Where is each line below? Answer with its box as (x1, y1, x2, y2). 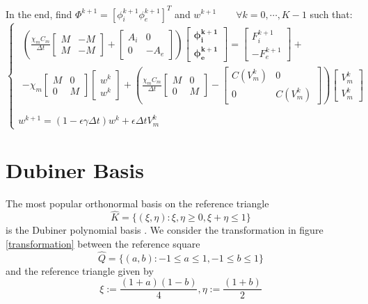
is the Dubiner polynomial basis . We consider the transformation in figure (6, 223, 323, 237)
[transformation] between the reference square (6, 236, 200, 250)
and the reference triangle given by (6, 263, 154, 278)
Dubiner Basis (6, 155, 144, 184)
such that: (310, 6, 353, 21)
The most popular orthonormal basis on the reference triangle (6, 195, 269, 210)
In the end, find (6, 6, 72, 21)
